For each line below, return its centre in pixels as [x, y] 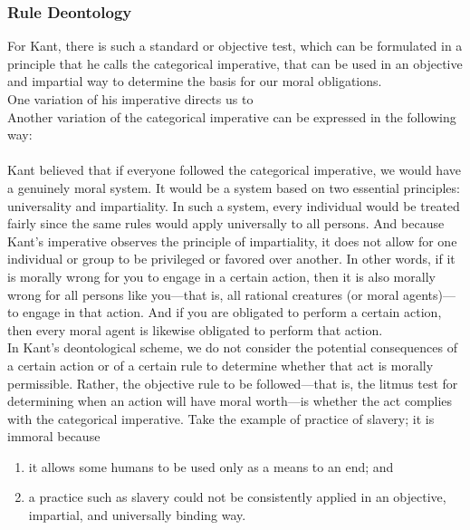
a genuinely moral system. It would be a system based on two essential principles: [234, 187]
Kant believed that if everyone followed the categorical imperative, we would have [234, 170]
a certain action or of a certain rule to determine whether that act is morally [221, 365]
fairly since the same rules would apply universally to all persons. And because [226, 223]
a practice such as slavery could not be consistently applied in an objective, [237, 497]
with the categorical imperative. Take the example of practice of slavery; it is [221, 418]
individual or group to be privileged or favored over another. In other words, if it [231, 259]
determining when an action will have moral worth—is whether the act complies [230, 401]
